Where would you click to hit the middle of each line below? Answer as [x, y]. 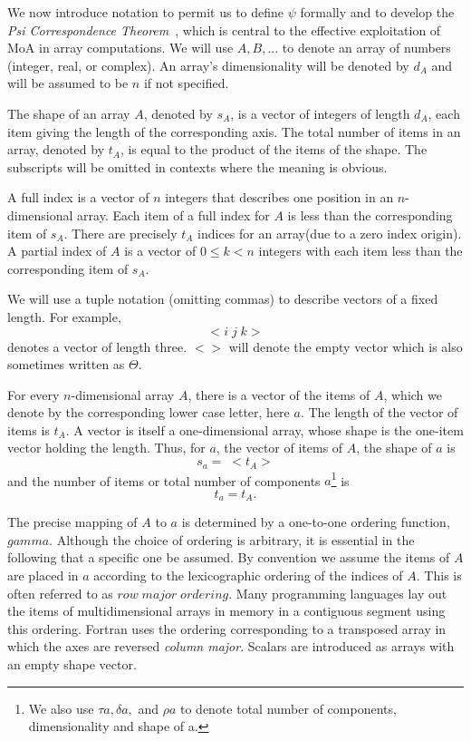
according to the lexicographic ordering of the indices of [248, 575]
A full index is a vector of [78, 197]
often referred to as [60, 593]
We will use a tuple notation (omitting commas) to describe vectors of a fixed [223, 299]
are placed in [43, 575]
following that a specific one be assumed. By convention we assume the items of [229, 557]
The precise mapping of [72, 522]
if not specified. [186, 83]
